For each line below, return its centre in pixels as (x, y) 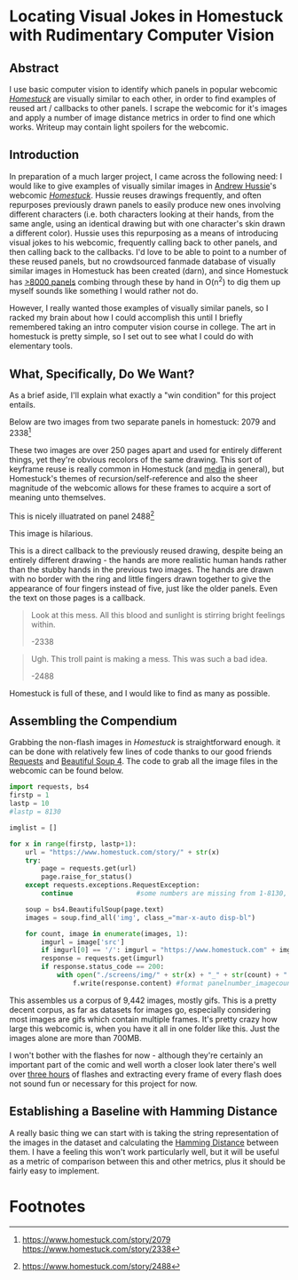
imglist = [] (33, 828)
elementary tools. (41, 346)
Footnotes (47, 1206)
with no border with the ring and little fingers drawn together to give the (140, 578)
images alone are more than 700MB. (75, 1038)
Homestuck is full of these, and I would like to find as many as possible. (140, 693)
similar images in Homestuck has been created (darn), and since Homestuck (149, 270)
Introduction (44, 155)
